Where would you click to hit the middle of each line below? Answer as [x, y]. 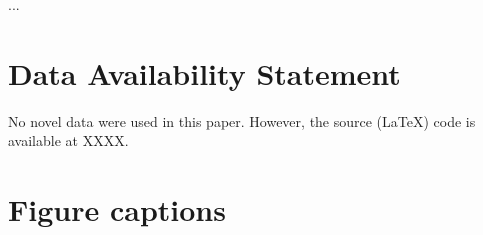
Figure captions [117, 209]
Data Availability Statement [204, 72]
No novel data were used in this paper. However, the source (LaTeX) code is [242, 120]
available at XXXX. [68, 140]
